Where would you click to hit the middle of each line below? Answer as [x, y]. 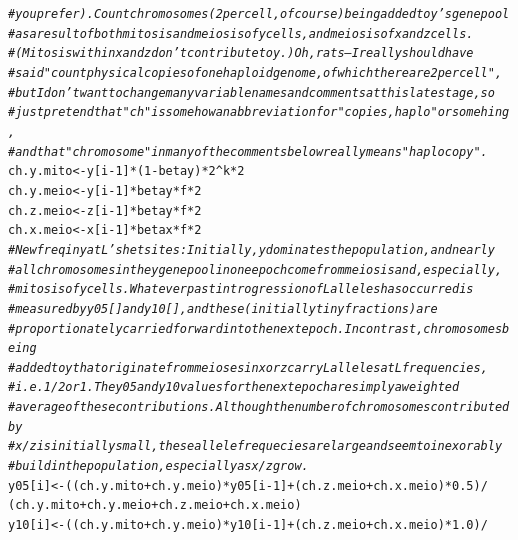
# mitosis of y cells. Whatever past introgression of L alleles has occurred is [241, 289]
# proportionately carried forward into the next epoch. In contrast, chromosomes [255, 328]
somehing [480, 112]
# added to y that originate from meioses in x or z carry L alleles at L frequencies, [248, 367]
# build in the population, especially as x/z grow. [158, 466]
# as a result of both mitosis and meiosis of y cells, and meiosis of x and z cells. [241, 33]
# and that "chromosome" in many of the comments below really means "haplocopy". [248, 151]
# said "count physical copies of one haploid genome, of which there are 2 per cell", [255, 72]
